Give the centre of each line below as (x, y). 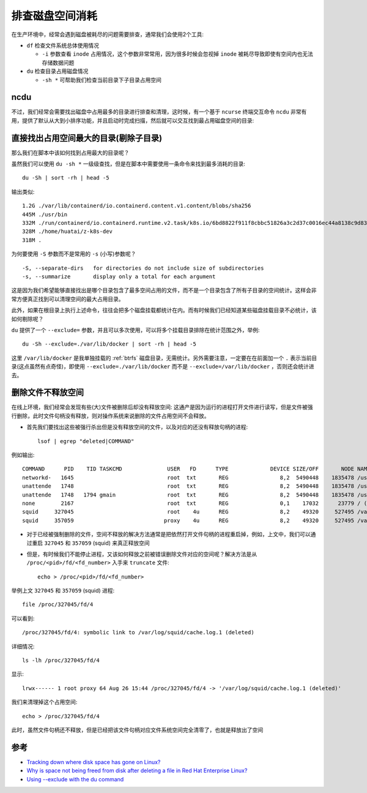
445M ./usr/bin (45, 214)
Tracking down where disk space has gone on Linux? (94, 762)
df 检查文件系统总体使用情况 (63, 45)
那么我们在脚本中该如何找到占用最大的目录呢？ (70, 153)
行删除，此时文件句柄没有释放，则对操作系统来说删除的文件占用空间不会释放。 (110, 415)
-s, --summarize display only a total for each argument (119, 277)
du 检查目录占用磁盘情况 (57, 71)
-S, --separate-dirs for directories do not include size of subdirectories (143, 268)
